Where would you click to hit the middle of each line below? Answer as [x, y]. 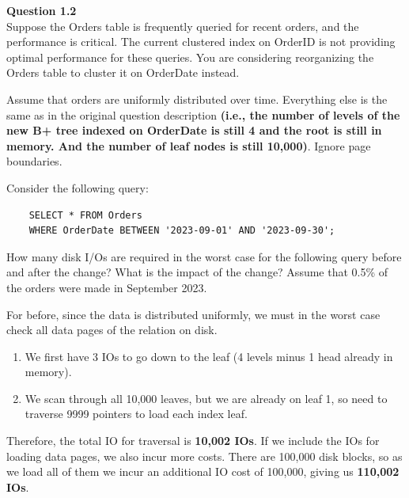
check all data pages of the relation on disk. [112, 330]
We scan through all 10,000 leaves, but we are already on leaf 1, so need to [206, 398]
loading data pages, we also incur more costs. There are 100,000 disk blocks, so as [204, 456]
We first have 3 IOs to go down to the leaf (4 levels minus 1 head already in [209, 356]
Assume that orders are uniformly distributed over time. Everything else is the [197, 99]
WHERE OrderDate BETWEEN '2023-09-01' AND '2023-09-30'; [182, 231]
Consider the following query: [78, 187]
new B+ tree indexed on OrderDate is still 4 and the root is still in [194, 130]
